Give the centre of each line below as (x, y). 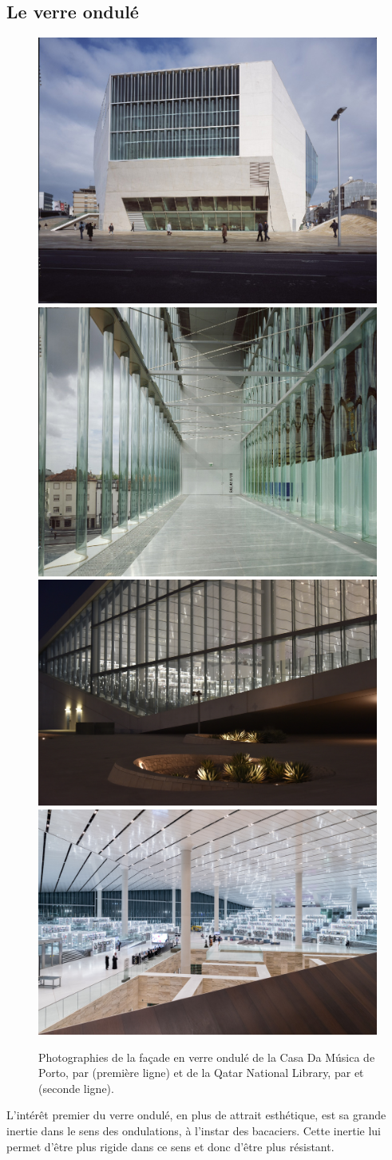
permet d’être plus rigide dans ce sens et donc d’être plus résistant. (170, 1146)
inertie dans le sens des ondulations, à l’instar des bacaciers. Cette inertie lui (194, 1130)
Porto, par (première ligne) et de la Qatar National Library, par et (201, 1073)
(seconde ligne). (76, 1088)
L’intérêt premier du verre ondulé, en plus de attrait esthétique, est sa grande (196, 1115)
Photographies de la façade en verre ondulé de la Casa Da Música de (207, 1057)
